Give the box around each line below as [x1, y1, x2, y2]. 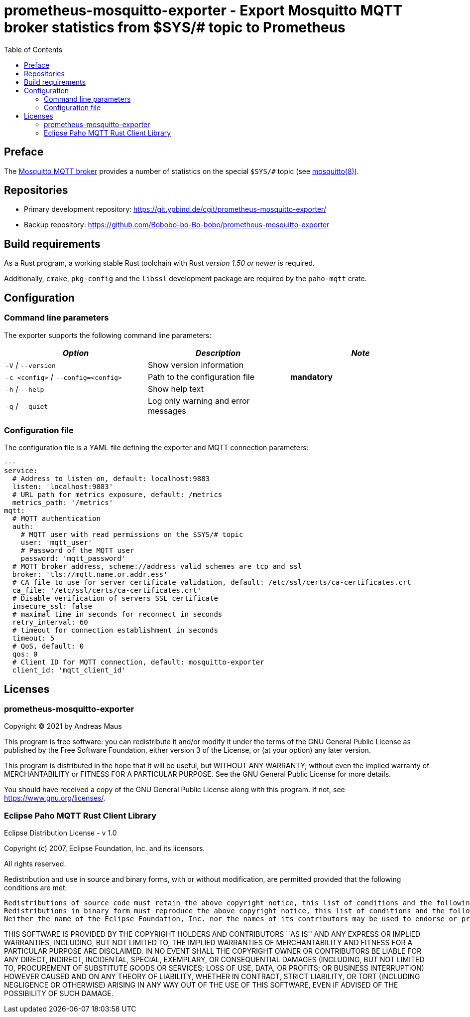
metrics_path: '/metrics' [12, 499, 114, 507]
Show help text [147, 383, 204, 394]
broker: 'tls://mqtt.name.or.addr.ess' [12, 570, 168, 579]
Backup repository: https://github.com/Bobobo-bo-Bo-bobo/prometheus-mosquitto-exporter [24, 220, 330, 229]
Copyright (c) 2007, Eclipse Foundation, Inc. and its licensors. [4, 844, 205, 853]
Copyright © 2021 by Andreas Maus [4, 722, 122, 731]
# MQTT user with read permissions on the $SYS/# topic [20, 530, 243, 539]
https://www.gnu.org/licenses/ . [4, 794, 106, 803]
